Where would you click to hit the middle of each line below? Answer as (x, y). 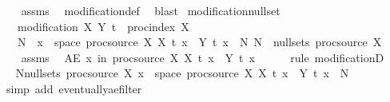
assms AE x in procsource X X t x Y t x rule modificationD (203, 57)
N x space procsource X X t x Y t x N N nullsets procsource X (199, 42)
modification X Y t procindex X (103, 26)
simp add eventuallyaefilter (74, 88)
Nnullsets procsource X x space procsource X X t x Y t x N (182, 73)
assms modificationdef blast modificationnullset (151, 10)
